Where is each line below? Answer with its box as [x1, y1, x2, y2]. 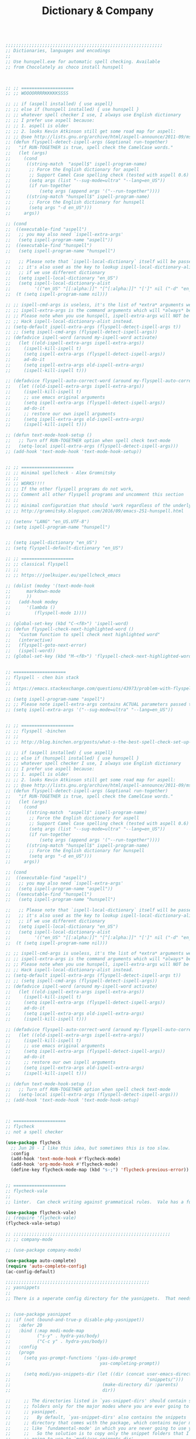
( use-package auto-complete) [5, 1258, 77, 1264]
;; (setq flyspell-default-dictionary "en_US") [5, 545, 124, 551]
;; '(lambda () [5, 604, 56, 611]
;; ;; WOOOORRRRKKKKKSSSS [5, 90, 68, 96]
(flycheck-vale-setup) [5, 1221, 61, 1227]
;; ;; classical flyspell [5, 562, 68, 568]
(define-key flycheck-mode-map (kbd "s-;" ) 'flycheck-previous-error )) [11, 1167, 190, 1173]
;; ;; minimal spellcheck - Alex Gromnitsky [5, 469, 116, 476]
